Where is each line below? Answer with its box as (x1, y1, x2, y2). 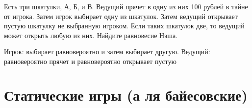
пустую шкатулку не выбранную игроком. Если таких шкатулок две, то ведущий (4, 21, 245, 31)
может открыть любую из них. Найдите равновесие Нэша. (4, 30, 178, 40)
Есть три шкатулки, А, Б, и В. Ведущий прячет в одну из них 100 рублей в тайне (4, 1, 248, 11)
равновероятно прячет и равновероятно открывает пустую (4, 56, 177, 66)
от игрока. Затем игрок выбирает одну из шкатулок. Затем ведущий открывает (4, 11, 238, 21)
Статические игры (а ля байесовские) (4, 85, 248, 105)
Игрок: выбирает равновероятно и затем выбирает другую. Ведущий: (4, 46, 210, 57)
